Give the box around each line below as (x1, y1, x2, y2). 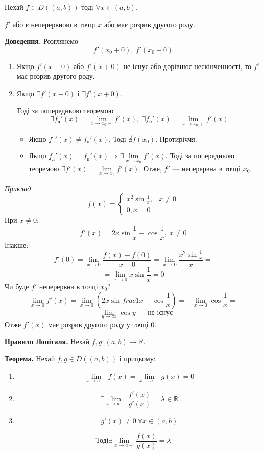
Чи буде (5, 281, 29, 291)
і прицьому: (119, 353, 156, 364)
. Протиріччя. (155, 133, 197, 144)
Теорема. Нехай (5, 353, 55, 364)
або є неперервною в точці (12, 18, 95, 29)
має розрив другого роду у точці (48, 319, 149, 329)
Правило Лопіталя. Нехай (5, 336, 89, 347)
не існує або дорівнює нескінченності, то (123, 60, 252, 71)
